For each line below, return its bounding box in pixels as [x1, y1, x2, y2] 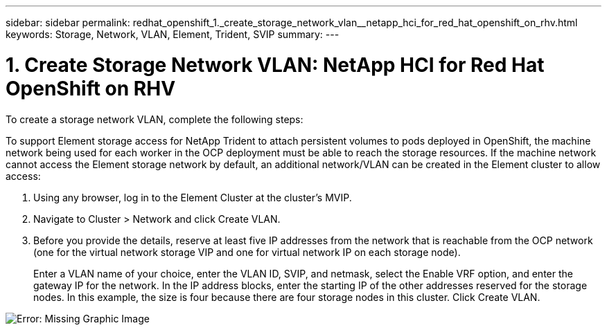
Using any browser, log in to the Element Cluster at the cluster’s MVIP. [33, 191, 352, 203]
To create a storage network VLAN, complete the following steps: [6, 113, 303, 125]
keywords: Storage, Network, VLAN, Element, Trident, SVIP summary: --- [6, 28, 340, 40]
